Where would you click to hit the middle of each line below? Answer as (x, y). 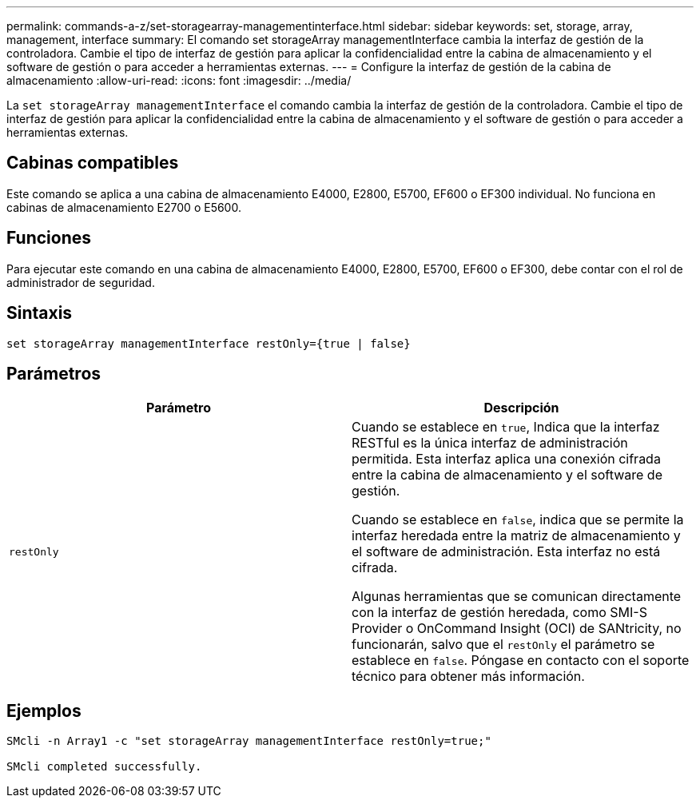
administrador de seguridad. (81, 282)
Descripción (521, 408)
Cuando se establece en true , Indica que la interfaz (506, 427)
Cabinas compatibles (93, 163)
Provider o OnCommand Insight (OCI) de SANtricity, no (517, 629)
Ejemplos (44, 710)
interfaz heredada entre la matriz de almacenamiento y (516, 536)
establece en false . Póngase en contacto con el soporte (521, 661)
